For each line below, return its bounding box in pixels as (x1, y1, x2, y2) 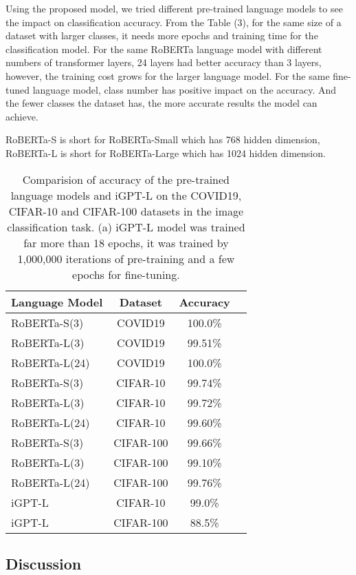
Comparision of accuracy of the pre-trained (22, 171, 230, 187)
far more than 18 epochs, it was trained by (23, 234, 229, 251)
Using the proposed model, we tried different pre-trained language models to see (5, 1, 343, 15)
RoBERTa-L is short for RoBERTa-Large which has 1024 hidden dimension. (5, 145, 326, 160)
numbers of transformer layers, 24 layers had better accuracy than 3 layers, (5, 55, 322, 70)
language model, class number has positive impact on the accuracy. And (32, 82, 337, 96)
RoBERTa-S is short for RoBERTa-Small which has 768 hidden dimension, (5, 132, 320, 147)
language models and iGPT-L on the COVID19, (10, 187, 242, 203)
